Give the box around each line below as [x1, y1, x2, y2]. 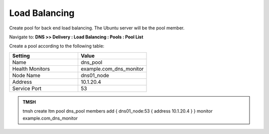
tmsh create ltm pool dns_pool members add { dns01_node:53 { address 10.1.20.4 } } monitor [22, 108, 213, 114]
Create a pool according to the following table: [9, 43, 105, 49]
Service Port [12, 85, 42, 92]
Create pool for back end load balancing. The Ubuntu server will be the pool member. [9, 25, 185, 31]
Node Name [12, 72, 41, 79]
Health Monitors [12, 65, 50, 72]
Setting [12, 52, 30, 59]
